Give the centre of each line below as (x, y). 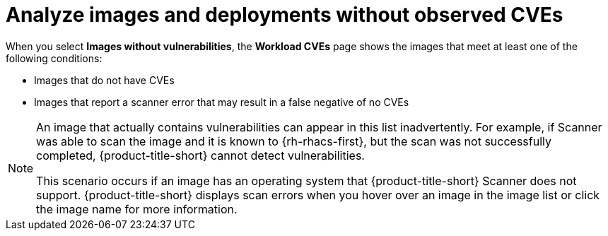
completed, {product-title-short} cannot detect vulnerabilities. (200, 155)
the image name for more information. (137, 209)
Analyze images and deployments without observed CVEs (285, 15)
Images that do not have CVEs (104, 80)
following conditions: (54, 58)
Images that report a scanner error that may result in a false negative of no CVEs (222, 102)
